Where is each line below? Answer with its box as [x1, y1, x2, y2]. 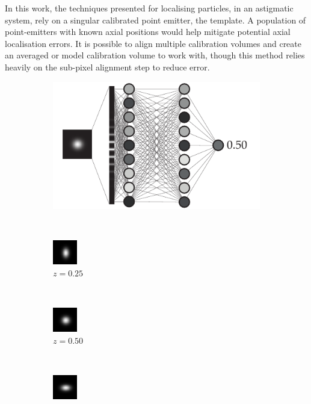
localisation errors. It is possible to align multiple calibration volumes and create [5, 37, 301, 49]
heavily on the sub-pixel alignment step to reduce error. [5, 60, 210, 73]
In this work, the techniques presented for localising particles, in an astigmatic [5, 2, 294, 14]
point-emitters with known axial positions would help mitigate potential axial [5, 25, 291, 38]
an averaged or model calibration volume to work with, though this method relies [5, 49, 305, 61]
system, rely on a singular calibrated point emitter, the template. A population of [5, 13, 306, 26]
